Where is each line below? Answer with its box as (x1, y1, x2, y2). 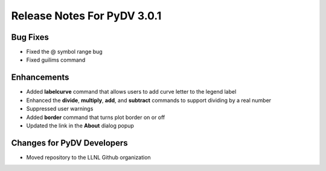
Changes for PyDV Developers (11, 138, 128, 148)
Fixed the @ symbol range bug (26, 48, 103, 56)
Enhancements (11, 73, 69, 83)
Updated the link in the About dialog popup (26, 121, 134, 129)
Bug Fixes (11, 32, 50, 42)
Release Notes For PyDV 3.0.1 (11, 9, 162, 22)
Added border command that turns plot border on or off (26, 114, 165, 121)
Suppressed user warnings (26, 105, 94, 112)
